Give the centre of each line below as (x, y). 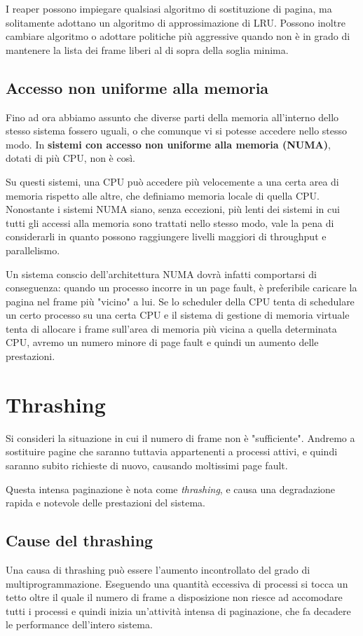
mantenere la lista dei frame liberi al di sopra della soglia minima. (147, 49)
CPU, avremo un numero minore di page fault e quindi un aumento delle (162, 342)
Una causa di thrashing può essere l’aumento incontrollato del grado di (158, 569)
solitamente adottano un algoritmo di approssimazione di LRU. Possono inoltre (176, 22)
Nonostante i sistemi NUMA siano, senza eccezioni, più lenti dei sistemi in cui (173, 209)
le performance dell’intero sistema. (79, 624)
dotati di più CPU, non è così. (71, 158)
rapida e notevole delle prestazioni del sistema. (105, 503)
